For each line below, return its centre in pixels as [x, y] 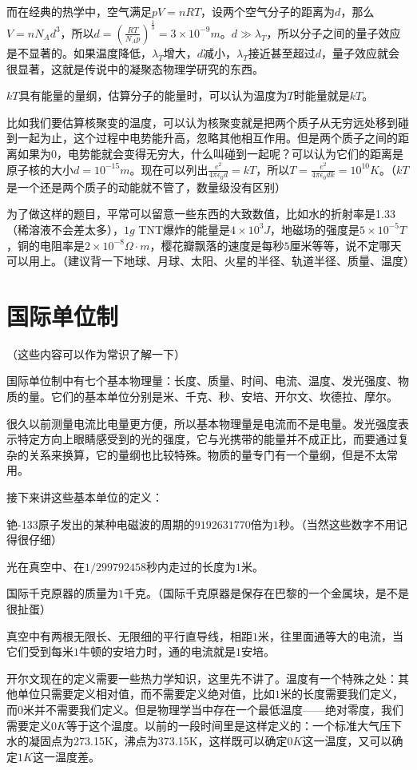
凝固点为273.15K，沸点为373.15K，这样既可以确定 [158, 741]
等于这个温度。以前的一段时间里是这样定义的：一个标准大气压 [228, 725]
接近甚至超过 [282, 52]
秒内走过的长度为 [191, 566]
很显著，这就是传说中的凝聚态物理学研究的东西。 [135, 68]
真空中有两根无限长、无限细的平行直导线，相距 [129, 635]
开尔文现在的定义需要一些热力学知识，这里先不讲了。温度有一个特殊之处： [202, 678]
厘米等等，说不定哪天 [346, 245]
